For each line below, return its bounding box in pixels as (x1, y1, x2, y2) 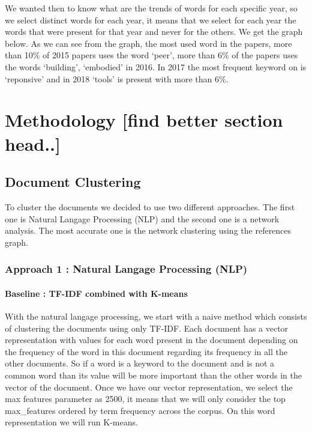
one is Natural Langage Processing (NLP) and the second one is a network (5, 212, 280, 225)
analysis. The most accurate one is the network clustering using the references (5, 224, 292, 237)
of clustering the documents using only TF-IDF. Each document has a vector (5, 321, 289, 334)
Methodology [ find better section (5, 108, 283, 132)
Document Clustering (5, 172, 141, 191)
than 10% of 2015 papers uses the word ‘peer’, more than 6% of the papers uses (5, 49, 298, 61)
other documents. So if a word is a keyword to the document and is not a (5, 357, 275, 370)
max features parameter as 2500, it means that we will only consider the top (5, 392, 286, 405)
